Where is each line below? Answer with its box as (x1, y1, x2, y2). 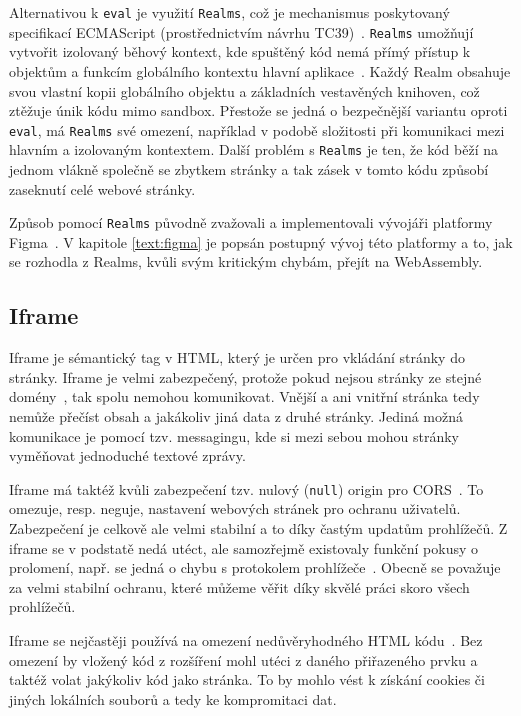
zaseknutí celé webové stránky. (9, 178, 196, 199)
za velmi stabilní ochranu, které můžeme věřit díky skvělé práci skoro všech (9, 576, 470, 597)
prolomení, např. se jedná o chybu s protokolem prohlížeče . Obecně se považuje (9, 557, 501, 578)
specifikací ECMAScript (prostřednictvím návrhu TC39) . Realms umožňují (9, 21, 474, 42)
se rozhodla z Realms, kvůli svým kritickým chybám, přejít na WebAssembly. (9, 251, 483, 272)
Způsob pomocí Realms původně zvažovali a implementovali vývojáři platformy (9, 212, 493, 233)
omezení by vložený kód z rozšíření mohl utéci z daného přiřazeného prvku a (9, 649, 478, 670)
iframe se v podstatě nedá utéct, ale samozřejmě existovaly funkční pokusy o (9, 537, 479, 558)
